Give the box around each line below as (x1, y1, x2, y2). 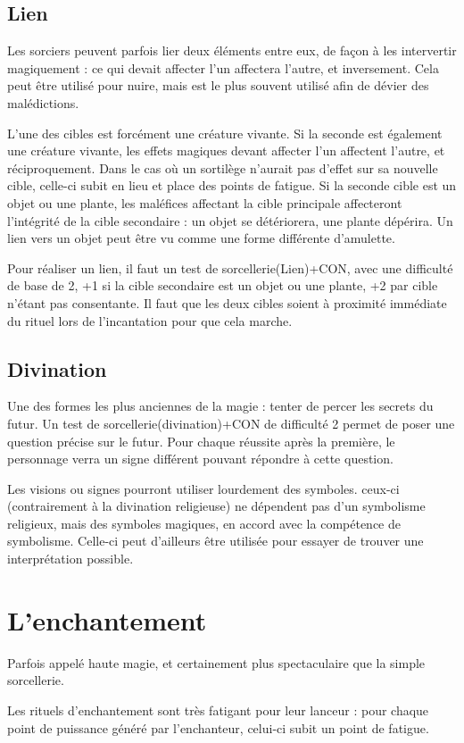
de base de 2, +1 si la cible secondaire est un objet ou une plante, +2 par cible (7, 276, 438, 295)
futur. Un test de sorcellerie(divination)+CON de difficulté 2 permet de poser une (7, 413, 455, 432)
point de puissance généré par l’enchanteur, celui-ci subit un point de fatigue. (7, 718, 429, 737)
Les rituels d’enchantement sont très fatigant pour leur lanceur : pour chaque (7, 700, 429, 719)
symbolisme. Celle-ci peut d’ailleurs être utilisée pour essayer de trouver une (7, 531, 424, 550)
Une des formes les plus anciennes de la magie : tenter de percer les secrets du (7, 397, 434, 415)
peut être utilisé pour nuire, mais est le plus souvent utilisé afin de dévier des (7, 76, 429, 95)
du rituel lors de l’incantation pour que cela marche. (7, 311, 293, 330)
